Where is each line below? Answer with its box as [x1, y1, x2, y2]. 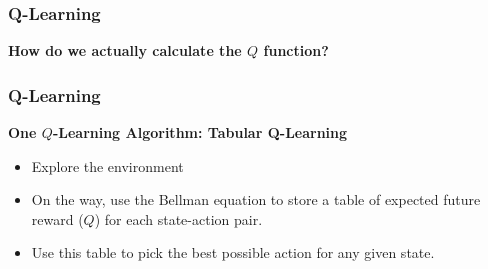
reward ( [31, 208, 84, 229]
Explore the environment [31, 155, 184, 176]
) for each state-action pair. [94, 208, 263, 229]
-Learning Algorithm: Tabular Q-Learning [52, 122, 348, 143]
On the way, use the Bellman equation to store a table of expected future [31, 189, 481, 210]
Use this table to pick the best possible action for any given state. [31, 242, 435, 263]
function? [263, 40, 329, 61]
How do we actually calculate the [8, 40, 242, 61]
